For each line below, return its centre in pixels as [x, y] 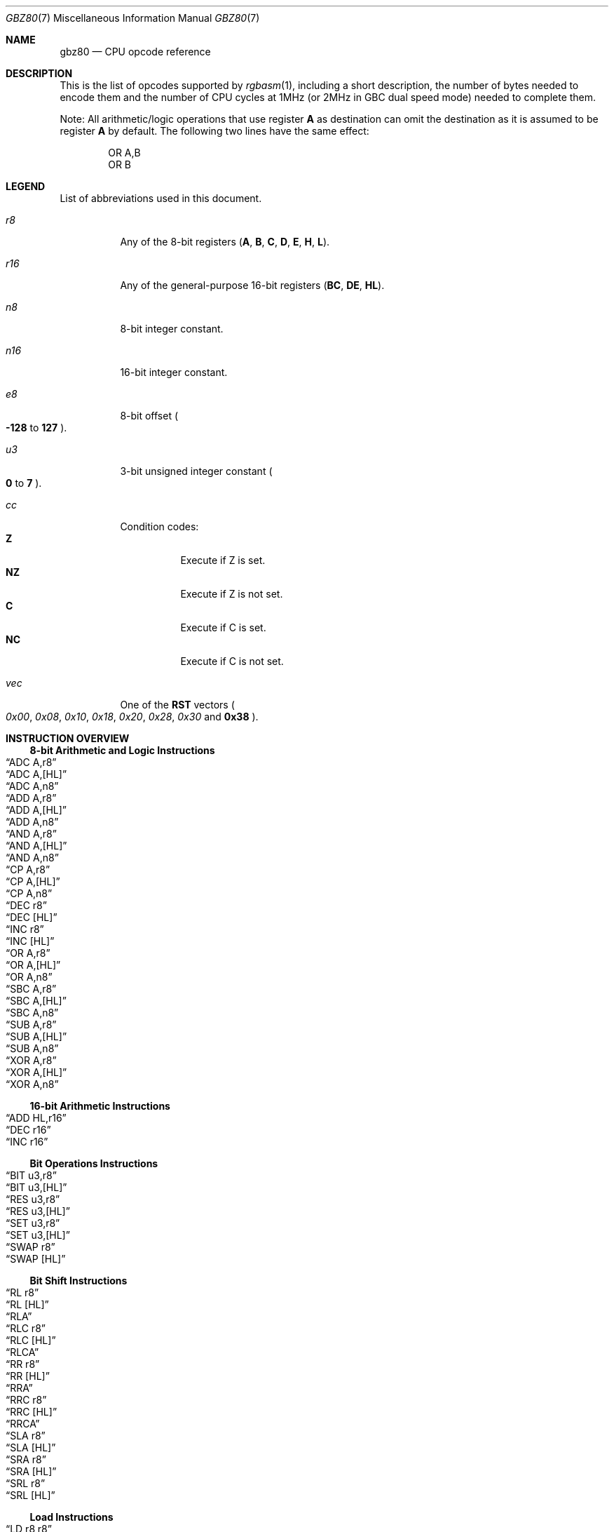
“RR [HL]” [28, 1376]
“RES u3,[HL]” [38, 1211]
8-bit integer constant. [172, 329]
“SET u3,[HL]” [38, 1235]
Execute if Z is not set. [232, 594]
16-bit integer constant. [174, 372]
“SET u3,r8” [33, 1223]
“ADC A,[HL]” [36, 774]
